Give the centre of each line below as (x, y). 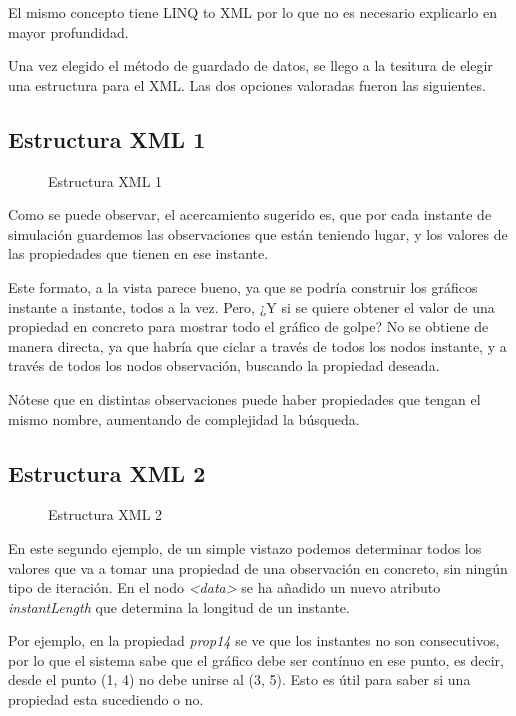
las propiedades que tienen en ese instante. (138, 253)
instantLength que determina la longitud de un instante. (179, 606)
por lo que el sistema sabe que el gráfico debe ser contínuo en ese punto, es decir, (256, 659)
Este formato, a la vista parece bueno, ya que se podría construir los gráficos (243, 286)
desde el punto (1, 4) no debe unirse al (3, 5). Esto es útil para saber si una (239, 679)
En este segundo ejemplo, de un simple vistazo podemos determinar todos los (245, 547)
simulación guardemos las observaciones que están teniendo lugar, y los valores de (258, 233)
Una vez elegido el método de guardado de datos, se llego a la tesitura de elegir (250, 65)
